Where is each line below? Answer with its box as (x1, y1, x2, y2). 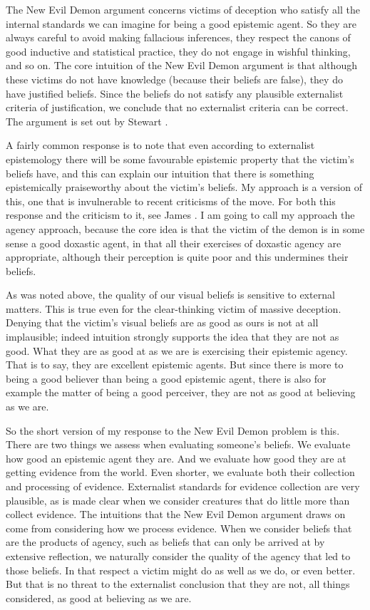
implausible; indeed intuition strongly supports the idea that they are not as (6, 329, 339, 344)
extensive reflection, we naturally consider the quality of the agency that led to (6, 548, 351, 563)
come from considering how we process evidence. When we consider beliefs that (6, 520, 352, 535)
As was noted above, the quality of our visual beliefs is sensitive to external (6, 287, 335, 302)
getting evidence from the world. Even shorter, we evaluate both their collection (6, 465, 355, 480)
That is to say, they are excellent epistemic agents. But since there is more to (6, 357, 344, 372)
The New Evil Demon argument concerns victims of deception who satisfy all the (6, 2, 360, 16)
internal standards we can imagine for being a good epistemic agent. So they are (6, 16, 356, 31)
